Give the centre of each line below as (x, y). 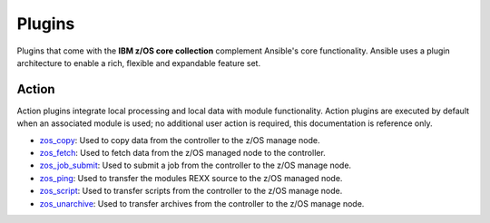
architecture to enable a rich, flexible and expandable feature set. (139, 63)
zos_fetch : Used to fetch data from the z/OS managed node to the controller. (182, 153)
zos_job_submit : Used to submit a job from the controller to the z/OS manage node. (196, 165)
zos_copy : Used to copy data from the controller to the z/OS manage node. (180, 140)
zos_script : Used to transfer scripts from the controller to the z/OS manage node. (191, 191)
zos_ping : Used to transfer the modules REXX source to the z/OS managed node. (191, 178)
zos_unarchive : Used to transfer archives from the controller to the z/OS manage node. (202, 203)
